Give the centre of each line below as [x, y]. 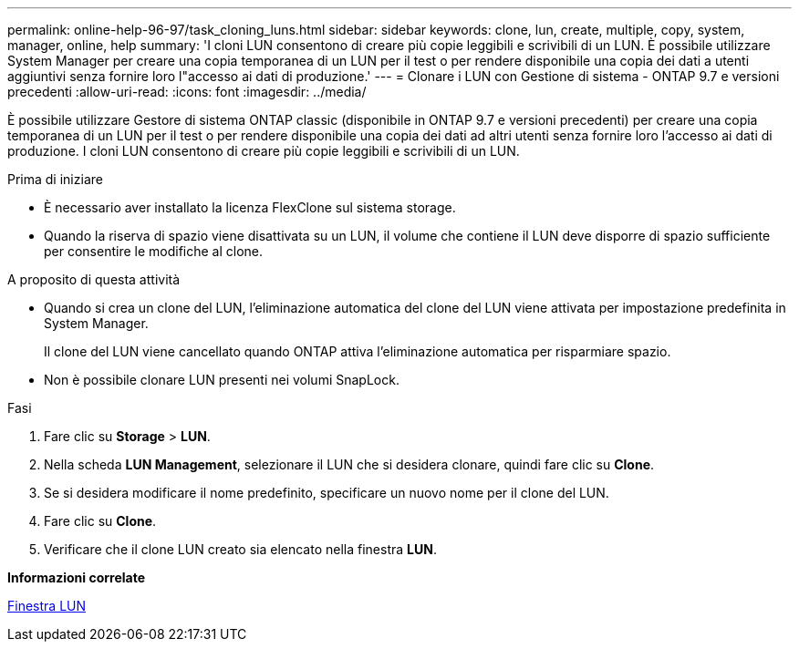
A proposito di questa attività [94, 279]
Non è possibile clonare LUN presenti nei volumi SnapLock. [222, 380]
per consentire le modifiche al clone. [154, 251]
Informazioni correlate [77, 577]
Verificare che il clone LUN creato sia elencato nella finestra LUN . [240, 549]
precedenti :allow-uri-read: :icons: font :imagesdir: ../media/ [187, 92]
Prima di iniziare [55, 179]
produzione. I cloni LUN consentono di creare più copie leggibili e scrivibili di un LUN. [264, 151]
